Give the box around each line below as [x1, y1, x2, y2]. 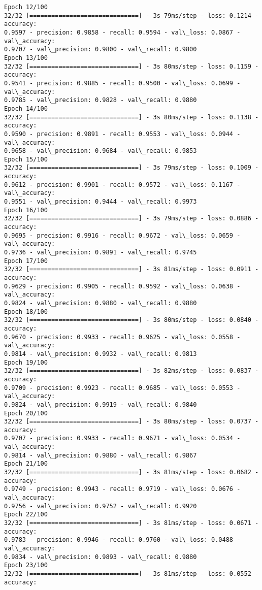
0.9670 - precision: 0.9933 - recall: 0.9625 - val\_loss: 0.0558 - [4, 333, 241, 341]
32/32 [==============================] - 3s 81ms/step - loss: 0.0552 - [4, 570, 259, 577]
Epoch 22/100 [4, 511, 48, 518]
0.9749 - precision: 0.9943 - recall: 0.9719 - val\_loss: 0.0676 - [4, 485, 241, 493]
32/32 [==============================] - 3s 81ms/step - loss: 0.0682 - [4, 469, 259, 476]
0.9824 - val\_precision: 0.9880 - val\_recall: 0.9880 [4, 299, 197, 307]
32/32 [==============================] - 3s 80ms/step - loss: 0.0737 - [4, 418, 259, 425]
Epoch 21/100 [4, 460, 48, 468]
